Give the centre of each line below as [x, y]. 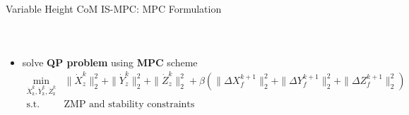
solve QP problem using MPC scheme [110, 62]
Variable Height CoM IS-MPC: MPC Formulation [114, 8]
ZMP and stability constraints [129, 104]
